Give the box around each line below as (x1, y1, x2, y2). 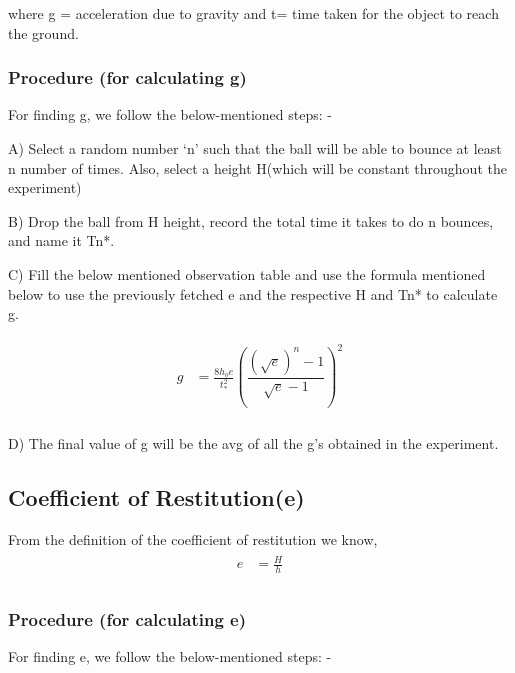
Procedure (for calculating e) (8, 607, 247, 632)
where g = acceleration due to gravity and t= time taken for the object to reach (8, 3, 499, 23)
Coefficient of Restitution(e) (8, 482, 305, 513)
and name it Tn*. (8, 230, 115, 251)
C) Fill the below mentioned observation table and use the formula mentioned (8, 263, 486, 284)
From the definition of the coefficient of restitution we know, (8, 529, 378, 550)
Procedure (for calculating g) (8, 65, 247, 90)
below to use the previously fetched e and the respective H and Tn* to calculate (8, 283, 498, 304)
